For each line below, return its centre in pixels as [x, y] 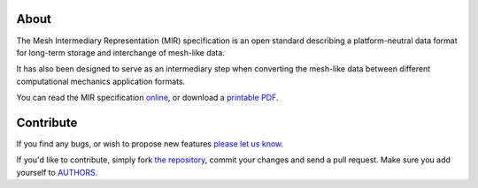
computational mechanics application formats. [101, 81]
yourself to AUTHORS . [57, 172]
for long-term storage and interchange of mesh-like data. [121, 52]
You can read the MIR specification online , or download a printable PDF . [147, 98]
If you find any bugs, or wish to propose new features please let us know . [150, 143]
